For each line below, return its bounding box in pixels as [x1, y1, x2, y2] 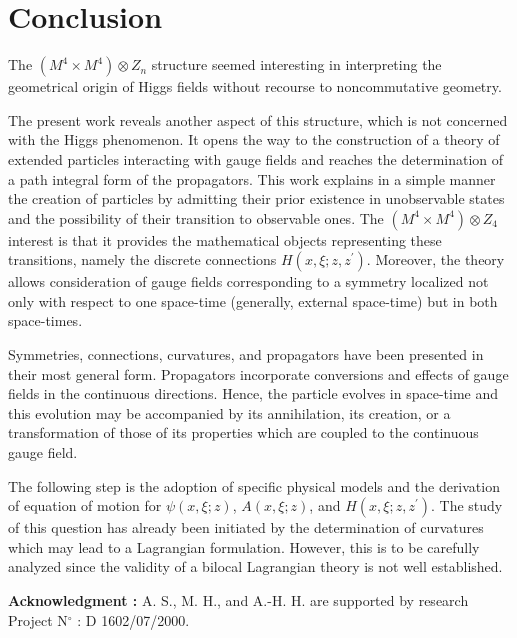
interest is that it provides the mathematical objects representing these [8, 229, 442, 250]
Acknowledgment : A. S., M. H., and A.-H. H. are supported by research [8, 590, 469, 610]
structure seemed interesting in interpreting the [151, 54, 442, 75]
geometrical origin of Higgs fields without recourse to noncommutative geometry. [8, 76, 502, 97]
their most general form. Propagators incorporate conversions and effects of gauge [8, 363, 509, 384]
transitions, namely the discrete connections [8, 249, 277, 270]
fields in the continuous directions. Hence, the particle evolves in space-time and [8, 383, 499, 404]
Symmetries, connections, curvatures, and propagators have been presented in [8, 344, 484, 365]
